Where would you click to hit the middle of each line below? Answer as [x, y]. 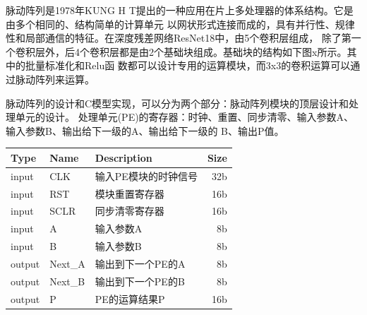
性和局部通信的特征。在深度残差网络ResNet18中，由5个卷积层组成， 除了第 [179, 38]
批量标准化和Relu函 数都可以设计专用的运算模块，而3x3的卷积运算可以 [188, 65]
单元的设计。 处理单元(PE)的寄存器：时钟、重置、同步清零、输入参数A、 [185, 117]
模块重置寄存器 [130, 193]
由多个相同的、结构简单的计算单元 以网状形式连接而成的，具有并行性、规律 [180, 24]
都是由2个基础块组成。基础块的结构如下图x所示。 [233, 51]
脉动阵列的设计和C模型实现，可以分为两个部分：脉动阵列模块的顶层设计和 [178, 103]
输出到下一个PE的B [140, 281]
